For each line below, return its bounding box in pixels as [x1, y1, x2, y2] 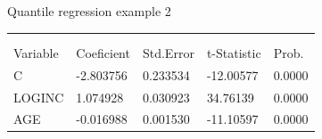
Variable [13, 43, 59, 61]
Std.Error [142, 43, 194, 61]
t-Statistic [206, 43, 261, 61]
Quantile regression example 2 [7, 2, 171, 20]
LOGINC [13, 87, 64, 106]
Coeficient [76, 43, 130, 61]
